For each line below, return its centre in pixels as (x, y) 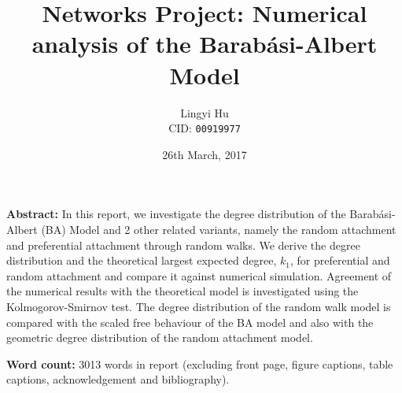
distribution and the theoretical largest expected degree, (142, 260)
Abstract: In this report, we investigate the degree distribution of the (176, 214)
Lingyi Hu (205, 112)
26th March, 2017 (205, 154)
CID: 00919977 (205, 128)
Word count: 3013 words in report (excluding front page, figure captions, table (200, 363)
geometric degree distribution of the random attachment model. (160, 337)
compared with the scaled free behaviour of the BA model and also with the (190, 322)
